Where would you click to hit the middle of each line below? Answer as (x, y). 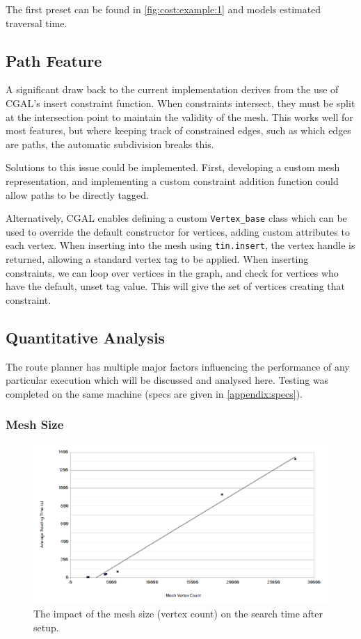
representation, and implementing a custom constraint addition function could (172, 180)
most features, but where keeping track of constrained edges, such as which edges (178, 130)
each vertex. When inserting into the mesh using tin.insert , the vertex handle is (180, 245)
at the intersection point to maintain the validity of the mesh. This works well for (179, 116)
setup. (46, 627)
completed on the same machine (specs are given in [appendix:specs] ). (154, 393)
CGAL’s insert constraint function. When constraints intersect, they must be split (180, 103)
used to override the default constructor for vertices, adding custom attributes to (178, 231)
